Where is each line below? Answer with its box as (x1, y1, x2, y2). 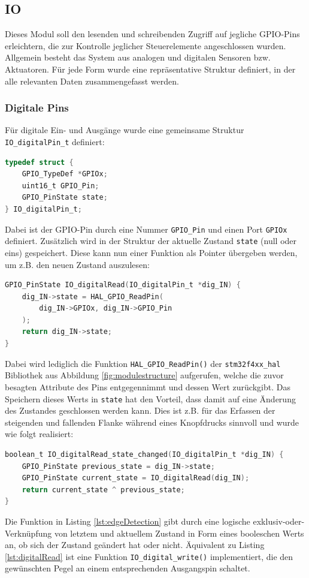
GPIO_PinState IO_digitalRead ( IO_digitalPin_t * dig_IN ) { (5, 281, 241, 290)
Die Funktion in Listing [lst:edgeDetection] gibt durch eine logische (5, 514, 250, 527)
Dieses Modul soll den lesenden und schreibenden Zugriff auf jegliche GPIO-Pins (5, 28, 300, 40)
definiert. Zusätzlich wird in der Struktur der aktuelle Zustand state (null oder (5, 234, 297, 247)
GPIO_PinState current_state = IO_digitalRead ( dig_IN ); (22, 474, 250, 483)
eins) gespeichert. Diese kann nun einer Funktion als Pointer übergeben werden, (5, 246, 298, 258)
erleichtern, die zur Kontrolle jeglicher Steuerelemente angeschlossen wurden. (5, 39, 286, 52)
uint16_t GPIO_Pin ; (22, 181, 99, 190)
